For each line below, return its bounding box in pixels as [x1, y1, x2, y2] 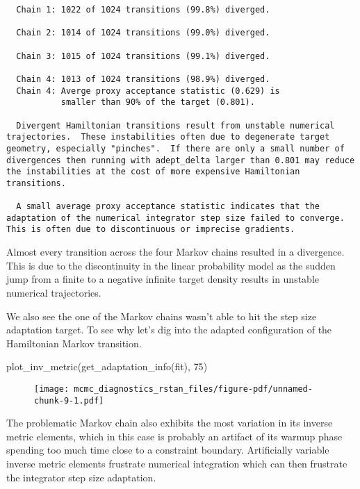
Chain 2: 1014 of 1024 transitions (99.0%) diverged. [16, 28, 270, 38]
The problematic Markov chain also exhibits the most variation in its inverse [6, 415, 333, 430]
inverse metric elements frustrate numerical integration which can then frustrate [6, 456, 347, 470]
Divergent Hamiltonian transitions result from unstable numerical [16, 120, 335, 131]
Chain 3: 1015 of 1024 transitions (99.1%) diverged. [16, 51, 270, 61]
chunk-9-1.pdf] [34, 395, 104, 406]
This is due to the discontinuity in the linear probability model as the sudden [6, 258, 336, 272]
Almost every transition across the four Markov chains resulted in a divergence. [6, 244, 345, 259]
